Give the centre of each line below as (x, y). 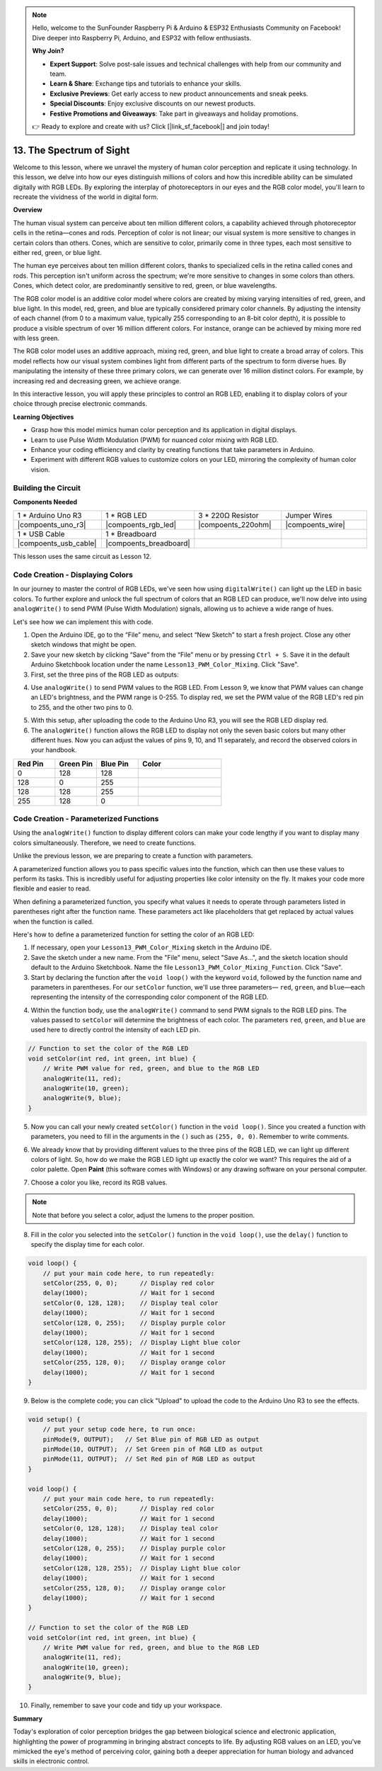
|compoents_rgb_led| (141, 525)
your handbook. (54, 750)
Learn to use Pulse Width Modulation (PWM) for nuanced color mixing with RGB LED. (155, 440)
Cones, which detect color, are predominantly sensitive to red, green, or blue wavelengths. (145, 285)
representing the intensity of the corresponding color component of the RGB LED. (150, 997)
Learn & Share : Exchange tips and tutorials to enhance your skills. (146, 84)
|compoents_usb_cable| (57, 543)
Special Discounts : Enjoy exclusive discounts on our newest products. (153, 103)
